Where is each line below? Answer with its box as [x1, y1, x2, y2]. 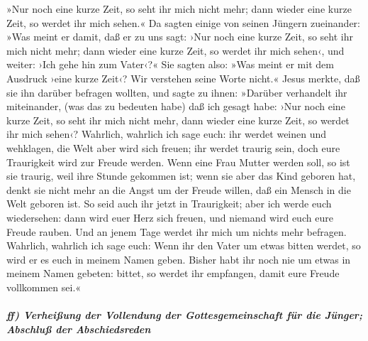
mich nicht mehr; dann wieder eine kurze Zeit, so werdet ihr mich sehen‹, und [6, 43, 345, 58]
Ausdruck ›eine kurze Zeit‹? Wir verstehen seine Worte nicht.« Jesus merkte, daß [6, 70, 360, 85]
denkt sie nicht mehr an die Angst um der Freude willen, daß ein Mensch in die [6, 182, 351, 197]
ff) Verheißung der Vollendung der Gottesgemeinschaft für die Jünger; [6, 308, 362, 323]
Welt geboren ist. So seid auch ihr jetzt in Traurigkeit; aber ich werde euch [6, 196, 332, 211]
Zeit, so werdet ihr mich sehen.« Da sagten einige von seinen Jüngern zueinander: [6, 15, 360, 30]
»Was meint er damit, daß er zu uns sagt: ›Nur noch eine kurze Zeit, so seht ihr [6, 29, 353, 44]
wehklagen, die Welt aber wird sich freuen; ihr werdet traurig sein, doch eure [6, 140, 340, 155]
